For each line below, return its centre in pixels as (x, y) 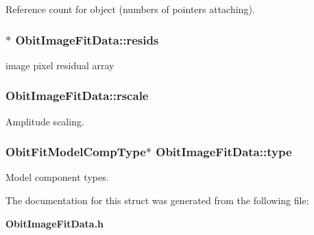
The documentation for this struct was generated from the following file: (157, 200)
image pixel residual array (60, 65)
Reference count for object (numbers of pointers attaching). (130, 9)
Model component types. (57, 177)
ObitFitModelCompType (76, 152)
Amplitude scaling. (45, 121)
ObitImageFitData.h (55, 223)
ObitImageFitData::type (224, 152)
